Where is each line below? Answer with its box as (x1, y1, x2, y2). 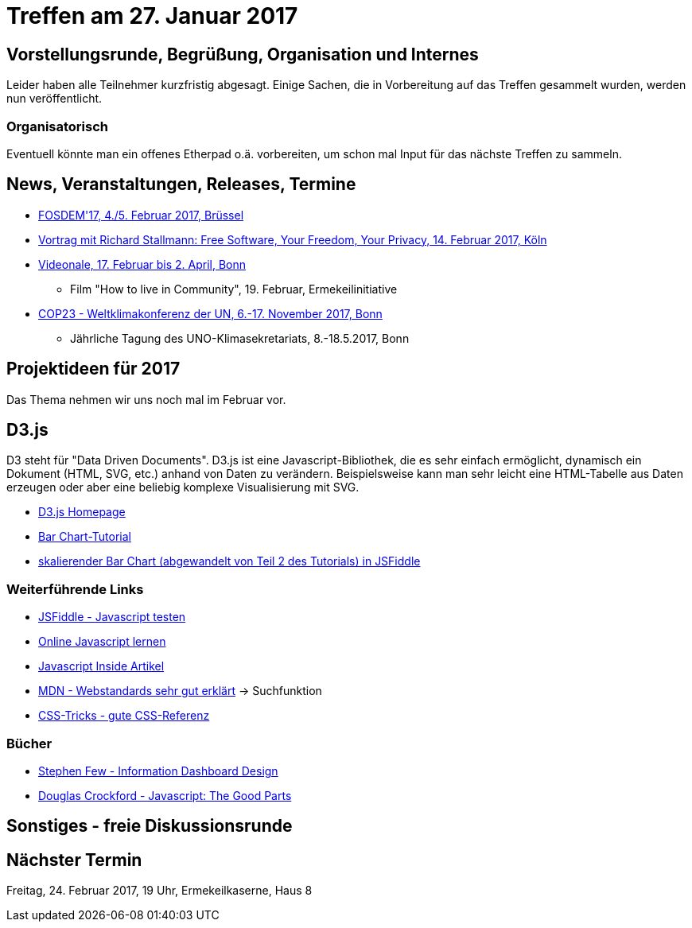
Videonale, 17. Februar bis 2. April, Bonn (38, 257, 247, 271)
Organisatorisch (6, 118, 108, 134)
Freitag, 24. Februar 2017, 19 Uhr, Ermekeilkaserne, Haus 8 (6, 883, 313, 898)
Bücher (6, 735, 52, 751)
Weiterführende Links (6, 580, 144, 597)
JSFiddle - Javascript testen (38, 610, 186, 624)
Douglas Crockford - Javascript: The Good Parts (38, 788, 292, 802)
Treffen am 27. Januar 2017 (6, 2, 298, 29)
